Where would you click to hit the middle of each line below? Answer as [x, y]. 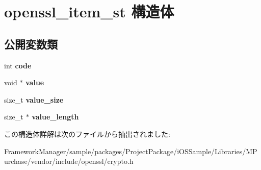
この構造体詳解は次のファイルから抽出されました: [87, 133]
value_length [55, 117]
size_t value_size [34, 99]
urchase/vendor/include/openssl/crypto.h [69, 161]
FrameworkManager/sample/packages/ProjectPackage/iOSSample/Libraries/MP [131, 151]
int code [18, 65]
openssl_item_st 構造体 [89, 11]
